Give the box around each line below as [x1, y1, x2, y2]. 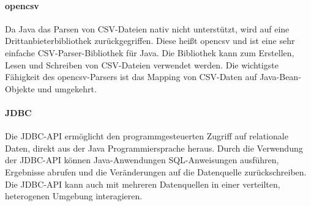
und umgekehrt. [37, 82, 97, 95]
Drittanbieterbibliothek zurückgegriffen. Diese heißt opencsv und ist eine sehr [5, 34, 295, 47]
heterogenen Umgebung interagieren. [5, 189, 143, 202]
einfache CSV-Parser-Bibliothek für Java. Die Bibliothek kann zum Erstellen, [5, 46, 294, 59]
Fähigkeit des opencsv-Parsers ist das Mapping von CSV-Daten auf [5, 70, 257, 83]
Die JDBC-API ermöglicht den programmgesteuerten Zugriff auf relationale [5, 130, 288, 142]
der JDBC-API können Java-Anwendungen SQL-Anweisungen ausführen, [5, 153, 279, 166]
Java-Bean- [260, 70, 301, 83]
